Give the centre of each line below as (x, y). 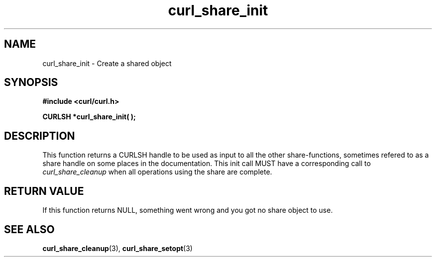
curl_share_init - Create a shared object (107, 63)
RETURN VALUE (44, 191)
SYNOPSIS (31, 83)
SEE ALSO (29, 229)
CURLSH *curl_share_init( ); (89, 117)
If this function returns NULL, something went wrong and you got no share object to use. (188, 210)
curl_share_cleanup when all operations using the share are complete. (157, 172)
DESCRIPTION (40, 136)
